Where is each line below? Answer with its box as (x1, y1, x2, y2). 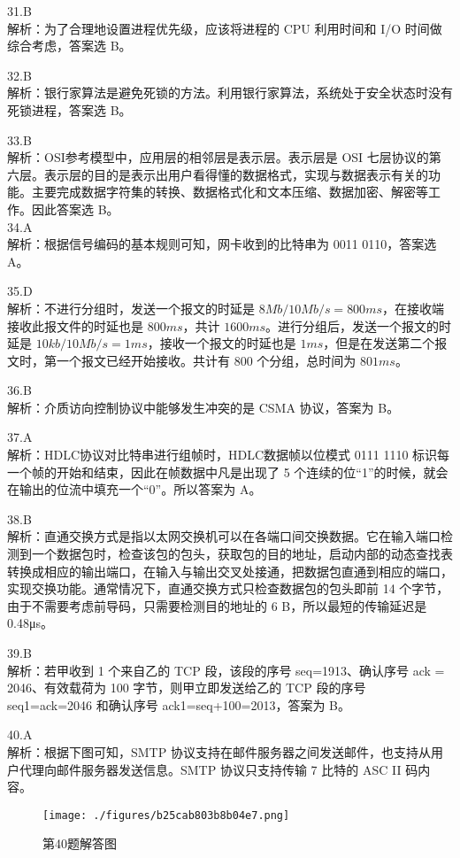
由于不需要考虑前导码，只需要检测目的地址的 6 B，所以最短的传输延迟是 (7, 596, 427, 615)
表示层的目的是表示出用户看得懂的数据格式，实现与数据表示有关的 (43, 165, 428, 183)
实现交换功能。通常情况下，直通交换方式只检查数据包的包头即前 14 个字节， (7, 579, 449, 598)
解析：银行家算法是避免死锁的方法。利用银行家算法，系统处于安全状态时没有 (7, 83, 453, 102)
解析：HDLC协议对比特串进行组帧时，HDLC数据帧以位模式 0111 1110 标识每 (7, 445, 450, 464)
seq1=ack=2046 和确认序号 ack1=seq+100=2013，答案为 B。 (7, 695, 351, 714)
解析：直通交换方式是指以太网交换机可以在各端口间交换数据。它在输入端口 (7, 527, 441, 545)
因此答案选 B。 (31, 199, 119, 218)
